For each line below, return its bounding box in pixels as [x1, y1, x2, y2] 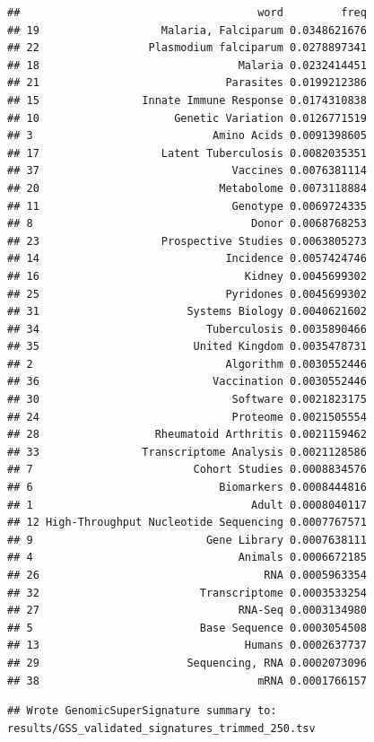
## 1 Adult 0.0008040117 [7, 498, 367, 511]
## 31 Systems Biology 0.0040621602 [7, 305, 367, 319]
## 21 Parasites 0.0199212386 [7, 76, 367, 90]
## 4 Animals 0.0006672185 [7, 551, 367, 564]
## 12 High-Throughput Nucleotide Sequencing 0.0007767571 [7, 516, 367, 529]
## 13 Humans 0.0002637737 [7, 639, 367, 652]
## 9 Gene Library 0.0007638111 [7, 533, 367, 546]
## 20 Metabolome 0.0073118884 [7, 181, 367, 195]
